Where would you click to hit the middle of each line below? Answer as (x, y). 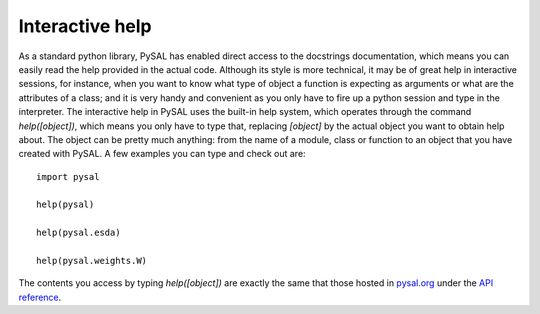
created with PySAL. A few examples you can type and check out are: (162, 154)
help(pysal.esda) (78, 233)
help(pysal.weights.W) (92, 261)
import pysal (68, 176)
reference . (40, 297)
